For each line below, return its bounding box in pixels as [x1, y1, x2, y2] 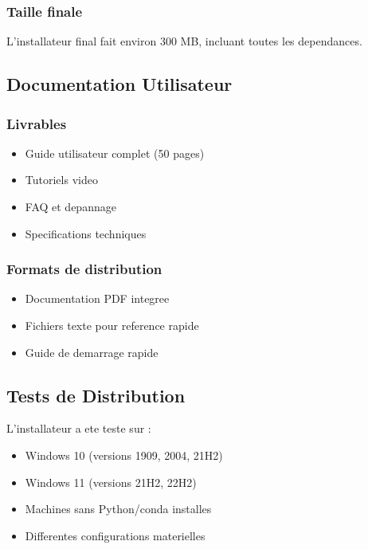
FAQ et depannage [25, 198, 116, 214]
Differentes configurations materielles [25, 527, 206, 543]
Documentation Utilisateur [6, 72, 233, 96]
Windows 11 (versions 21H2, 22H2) [25, 473, 197, 490]
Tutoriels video [25, 171, 98, 188]
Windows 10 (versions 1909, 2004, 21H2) [25, 446, 223, 463]
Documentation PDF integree [25, 290, 170, 307]
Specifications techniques [25, 225, 147, 241]
